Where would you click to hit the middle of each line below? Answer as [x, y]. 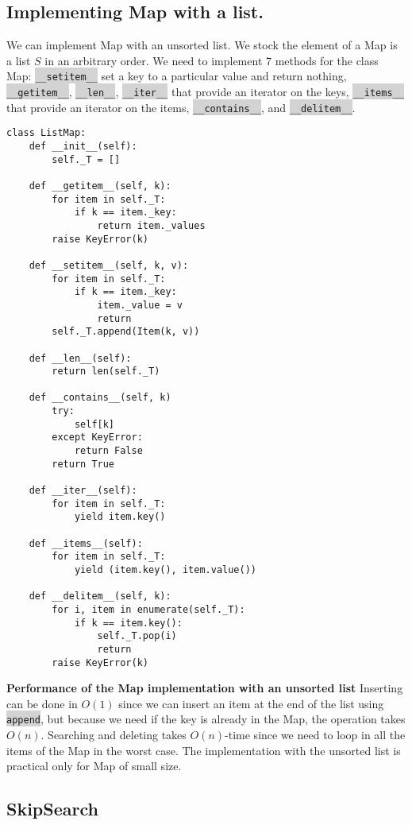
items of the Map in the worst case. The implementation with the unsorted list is [204, 750]
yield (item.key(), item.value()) [165, 570]
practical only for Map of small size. [94, 766]
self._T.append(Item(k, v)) [126, 332]
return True [83, 464]
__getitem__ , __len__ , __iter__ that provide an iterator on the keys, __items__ [205, 92]
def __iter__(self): [83, 491]
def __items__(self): [86, 543]
